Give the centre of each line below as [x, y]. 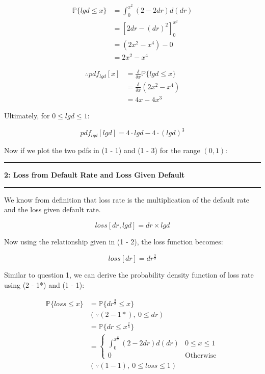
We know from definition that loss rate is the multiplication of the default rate [127, 199]
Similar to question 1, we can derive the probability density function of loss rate [129, 275]
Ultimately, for [27, 116]
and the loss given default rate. [52, 209]
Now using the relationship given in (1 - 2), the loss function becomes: [114, 241]
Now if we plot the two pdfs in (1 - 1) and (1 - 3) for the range [102, 150]
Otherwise [201, 355]
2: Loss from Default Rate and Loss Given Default [95, 175]
